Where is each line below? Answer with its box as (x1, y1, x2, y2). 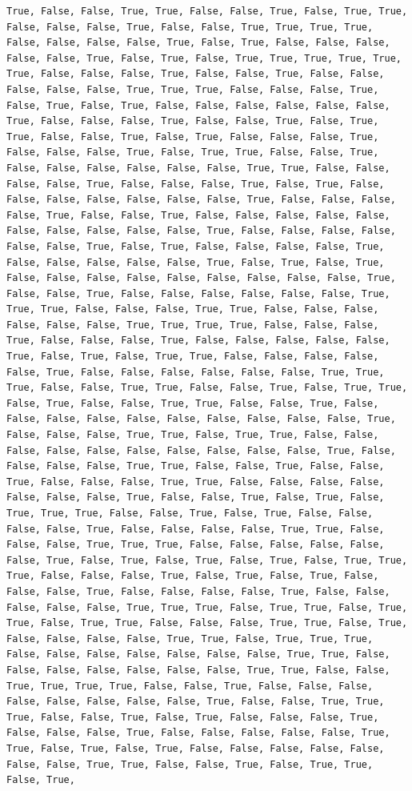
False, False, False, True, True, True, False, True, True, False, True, (6, 601, 408, 613)
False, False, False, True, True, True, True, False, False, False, (6, 319, 379, 331)
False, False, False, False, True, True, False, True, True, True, (6, 632, 374, 644)
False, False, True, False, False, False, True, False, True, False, (6, 178, 385, 190)
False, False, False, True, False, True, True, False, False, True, (6, 147, 379, 159)
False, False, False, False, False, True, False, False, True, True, (6, 696, 385, 708)
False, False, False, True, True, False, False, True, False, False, (6, 460, 385, 472)
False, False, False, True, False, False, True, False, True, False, (6, 492, 385, 504)
